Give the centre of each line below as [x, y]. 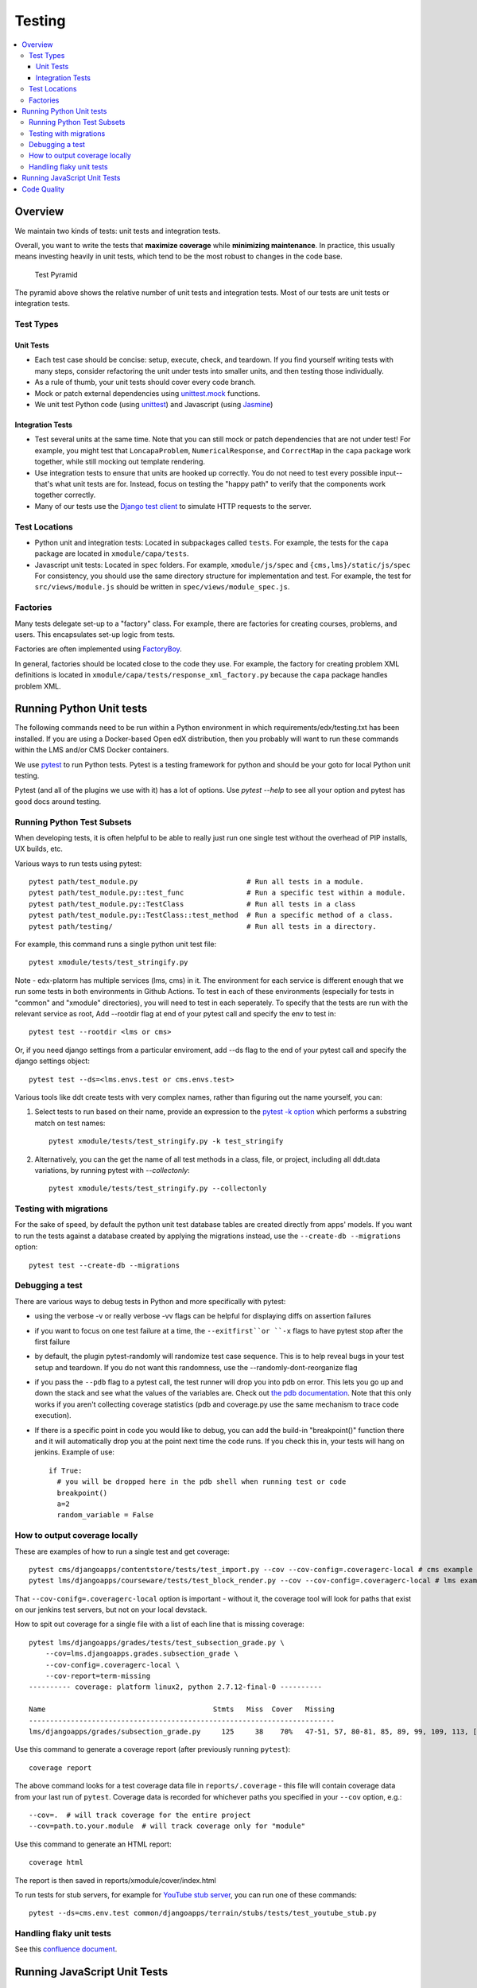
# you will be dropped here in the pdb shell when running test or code [202, 1482]
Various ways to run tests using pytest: [78, 864]
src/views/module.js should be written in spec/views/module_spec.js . [162, 587]
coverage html [56, 1862]
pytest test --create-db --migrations [105, 1265]
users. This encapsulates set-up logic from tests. [95, 634]
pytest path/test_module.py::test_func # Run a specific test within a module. [217, 893]
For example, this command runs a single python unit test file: [116, 944]
